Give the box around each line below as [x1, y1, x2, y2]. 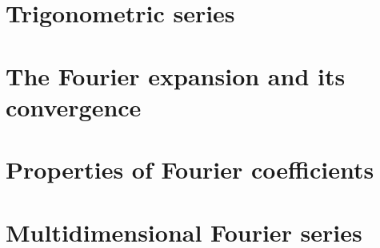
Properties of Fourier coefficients [6, 153, 374, 186]
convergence [6, 90, 142, 123]
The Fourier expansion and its [6, 59, 346, 92]
